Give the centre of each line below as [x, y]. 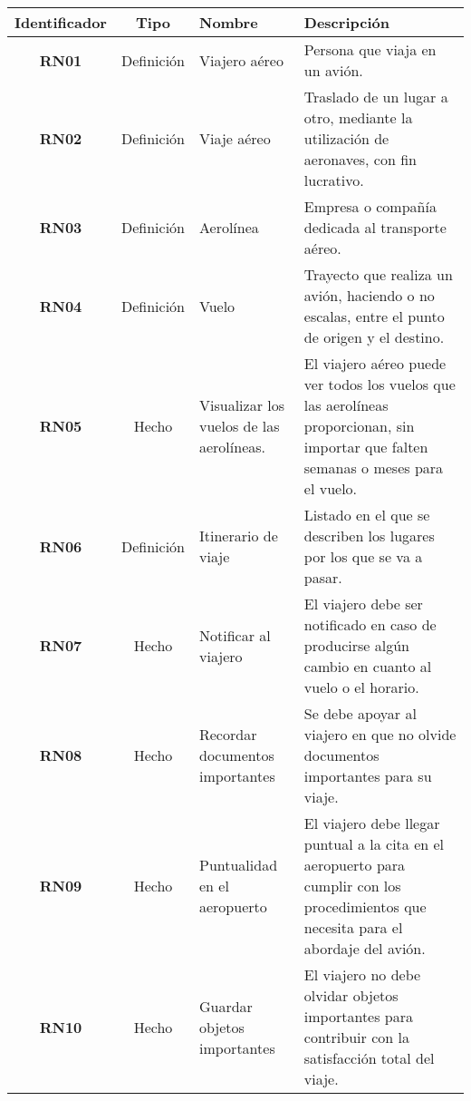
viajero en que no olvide [380, 734]
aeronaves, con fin [360, 159]
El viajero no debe [362, 974]
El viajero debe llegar [372, 823]
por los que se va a [363, 556]
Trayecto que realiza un [378, 274]
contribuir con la [356, 1037]
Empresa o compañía [370, 206]
